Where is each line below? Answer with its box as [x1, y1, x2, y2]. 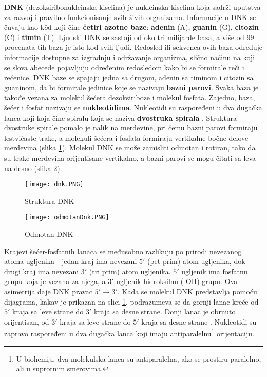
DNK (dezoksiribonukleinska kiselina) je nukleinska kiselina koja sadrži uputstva [4, 2, 261, 12]
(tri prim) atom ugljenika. [89, 266, 171, 276]
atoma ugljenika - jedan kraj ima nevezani [4, 256, 137, 267]
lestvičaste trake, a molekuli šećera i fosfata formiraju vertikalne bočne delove [4, 132, 249, 143]
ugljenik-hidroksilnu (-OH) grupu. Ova [116, 276, 238, 287]
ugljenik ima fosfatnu [181, 266, 248, 276]
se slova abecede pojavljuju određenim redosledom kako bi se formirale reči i [4, 62, 244, 72]
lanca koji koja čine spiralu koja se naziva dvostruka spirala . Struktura [4, 112, 237, 123]
